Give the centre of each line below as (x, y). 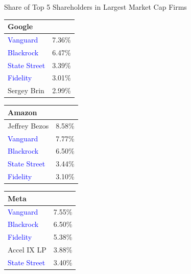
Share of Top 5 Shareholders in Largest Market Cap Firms (96, 7)
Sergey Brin (26, 90)
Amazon (22, 112)
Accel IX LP (27, 250)
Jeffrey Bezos (28, 125)
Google (20, 26)
